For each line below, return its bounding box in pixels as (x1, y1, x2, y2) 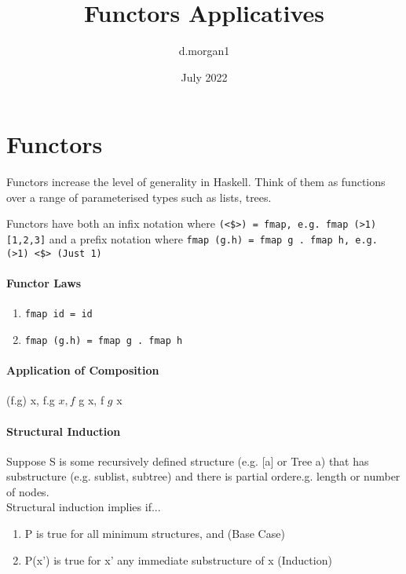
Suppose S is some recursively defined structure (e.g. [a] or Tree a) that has (6, 452, 369, 469)
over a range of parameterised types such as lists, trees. (6, 188, 272, 205)
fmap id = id (24, 309, 93, 320)
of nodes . (6, 483, 49, 499)
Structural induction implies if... (6, 499, 161, 515)
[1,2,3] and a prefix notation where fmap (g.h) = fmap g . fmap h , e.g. (6, 231, 378, 247)
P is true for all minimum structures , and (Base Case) (24, 525, 285, 542)
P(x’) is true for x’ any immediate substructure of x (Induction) (24, 551, 332, 568)
